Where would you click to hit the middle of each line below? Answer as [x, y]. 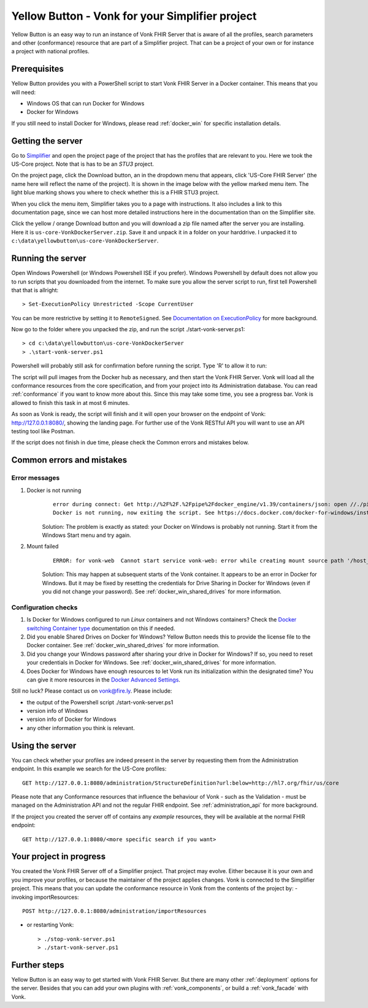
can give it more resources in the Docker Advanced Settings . [104, 679]
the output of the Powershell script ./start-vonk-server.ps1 [100, 702]
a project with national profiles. [51, 52]
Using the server [44, 745]
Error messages [36, 478]
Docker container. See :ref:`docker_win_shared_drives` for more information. [123, 645]
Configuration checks [44, 607]
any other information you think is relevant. [81, 728]
